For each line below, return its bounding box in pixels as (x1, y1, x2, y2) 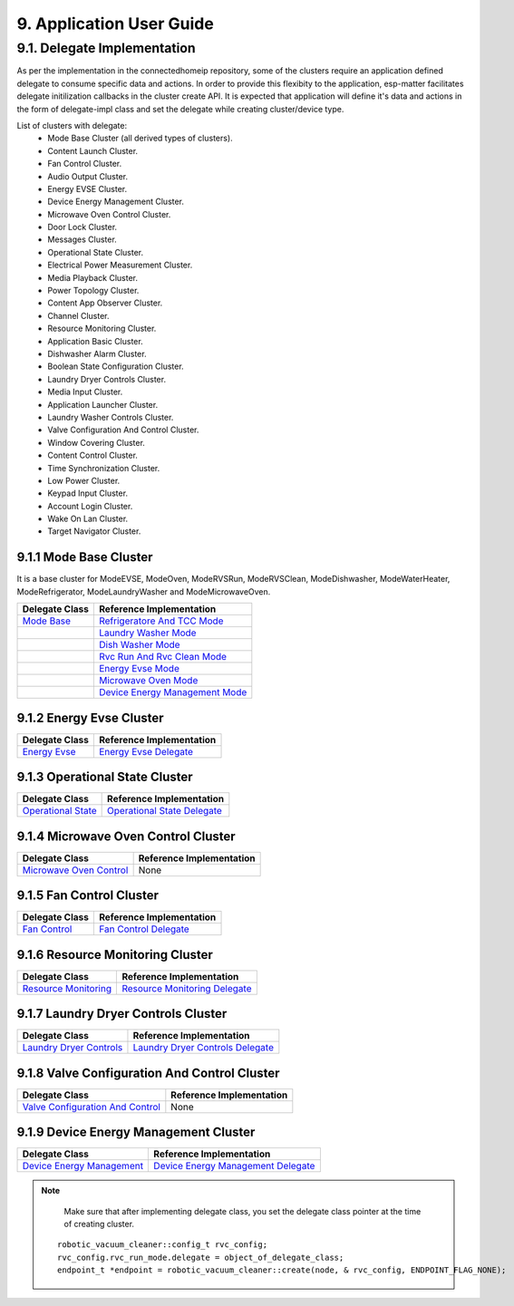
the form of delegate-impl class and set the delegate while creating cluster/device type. (16, 103, 344, 114)
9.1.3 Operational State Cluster (16, 769, 194, 785)
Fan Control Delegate (98, 923, 189, 935)
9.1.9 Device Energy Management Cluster (16, 1125, 256, 1140)
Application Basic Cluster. (47, 335, 144, 346)
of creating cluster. (63, 1219, 135, 1230)
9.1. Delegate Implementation (16, 40, 196, 56)
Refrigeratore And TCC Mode (98, 614, 224, 627)
